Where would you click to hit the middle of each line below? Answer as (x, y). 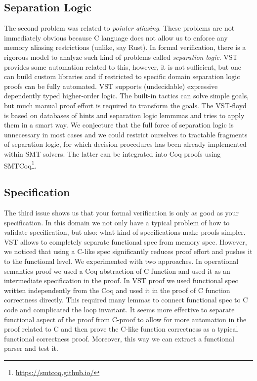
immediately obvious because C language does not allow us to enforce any (116, 37)
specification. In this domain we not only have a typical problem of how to (117, 222)
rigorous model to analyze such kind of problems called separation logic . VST (121, 57)
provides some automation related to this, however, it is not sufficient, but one (123, 66)
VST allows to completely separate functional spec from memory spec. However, (126, 241)
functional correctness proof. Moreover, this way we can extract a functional (119, 338)
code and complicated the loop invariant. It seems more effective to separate (119, 309)
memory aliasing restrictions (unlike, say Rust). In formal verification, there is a (125, 47)
